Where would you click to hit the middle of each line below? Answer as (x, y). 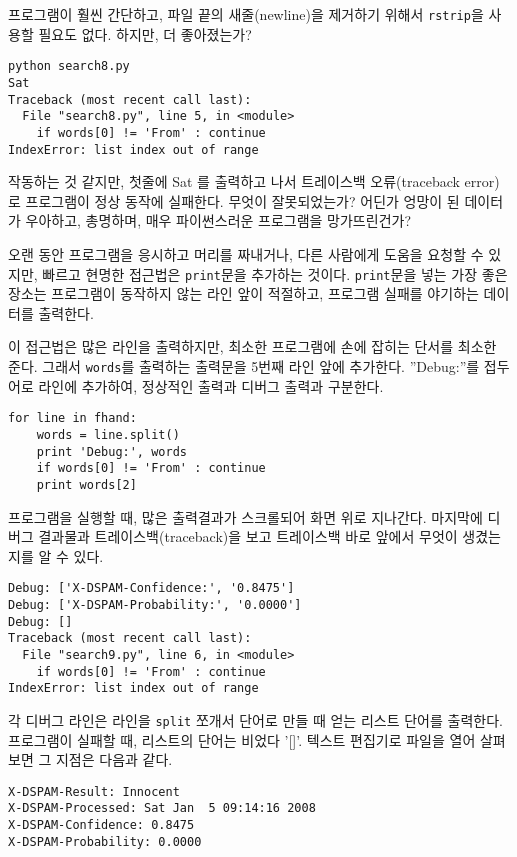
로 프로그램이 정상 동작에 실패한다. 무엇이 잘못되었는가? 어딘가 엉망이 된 (234, 200)
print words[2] (86, 484)
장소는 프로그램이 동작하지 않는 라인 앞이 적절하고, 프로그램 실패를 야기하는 (243, 293)
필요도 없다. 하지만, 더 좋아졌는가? (145, 33)
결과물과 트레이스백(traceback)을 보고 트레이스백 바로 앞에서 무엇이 (248, 536)
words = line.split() (108, 434)
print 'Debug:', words (111, 451)
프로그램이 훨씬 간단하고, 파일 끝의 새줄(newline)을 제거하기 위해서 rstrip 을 (246, 14)
